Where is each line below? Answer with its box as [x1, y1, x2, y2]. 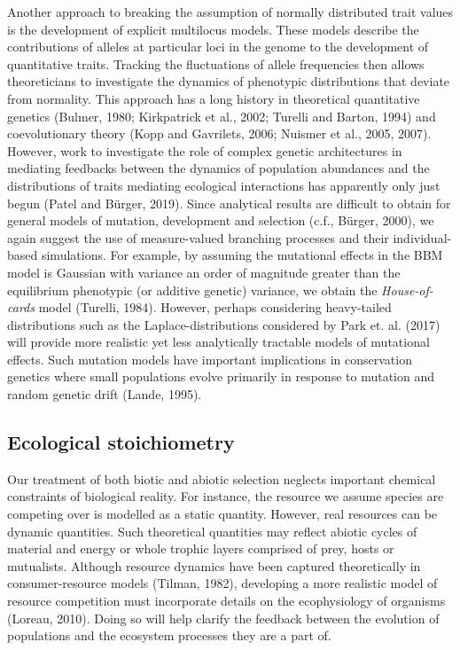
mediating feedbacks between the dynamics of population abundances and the [7, 159, 430, 177]
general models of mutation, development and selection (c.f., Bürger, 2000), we [7, 211, 434, 230]
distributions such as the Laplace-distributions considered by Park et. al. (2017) [7, 315, 441, 333]
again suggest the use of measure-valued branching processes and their [7, 228, 389, 247]
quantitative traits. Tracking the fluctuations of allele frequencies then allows [7, 54, 425, 73]
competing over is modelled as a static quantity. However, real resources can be [7, 505, 438, 523]
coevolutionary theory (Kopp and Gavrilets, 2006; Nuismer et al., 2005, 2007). [7, 124, 432, 143]
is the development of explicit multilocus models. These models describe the [7, 20, 419, 38]
